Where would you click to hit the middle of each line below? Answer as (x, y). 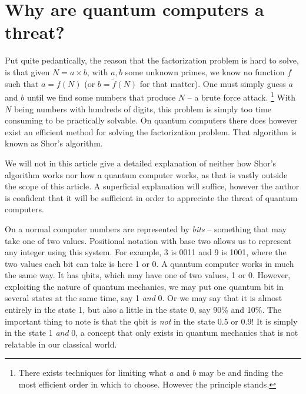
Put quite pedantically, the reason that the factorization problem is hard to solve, (152, 60)
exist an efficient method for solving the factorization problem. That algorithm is (151, 131)
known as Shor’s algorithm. (54, 143)
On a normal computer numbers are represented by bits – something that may (146, 228)
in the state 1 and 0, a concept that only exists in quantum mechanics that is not (152, 333)
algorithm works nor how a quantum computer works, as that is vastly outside (146, 174)
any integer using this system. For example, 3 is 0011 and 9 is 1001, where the (146, 252)
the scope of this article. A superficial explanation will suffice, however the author (152, 186)
